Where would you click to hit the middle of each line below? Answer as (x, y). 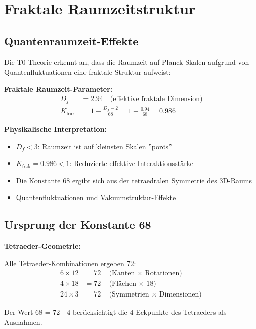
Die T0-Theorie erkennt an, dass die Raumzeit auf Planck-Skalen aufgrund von (127, 62)
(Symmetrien (129, 295)
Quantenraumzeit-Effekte (71, 40)
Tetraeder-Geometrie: (42, 246)
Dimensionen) (180, 295)
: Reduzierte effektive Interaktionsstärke (131, 163)
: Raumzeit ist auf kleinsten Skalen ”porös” (105, 146)
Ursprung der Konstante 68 (78, 225)
